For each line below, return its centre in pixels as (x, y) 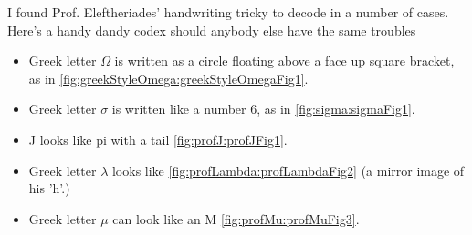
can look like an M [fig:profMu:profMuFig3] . (236, 218)
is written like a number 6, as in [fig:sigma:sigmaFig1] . (263, 109)
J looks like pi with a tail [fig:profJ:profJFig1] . (158, 139)
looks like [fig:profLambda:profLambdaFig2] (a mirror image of (288, 170)
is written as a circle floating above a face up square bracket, (284, 61)
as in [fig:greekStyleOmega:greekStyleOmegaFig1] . (168, 78)
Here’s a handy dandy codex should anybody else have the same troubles (212, 30)
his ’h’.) (49, 188)
